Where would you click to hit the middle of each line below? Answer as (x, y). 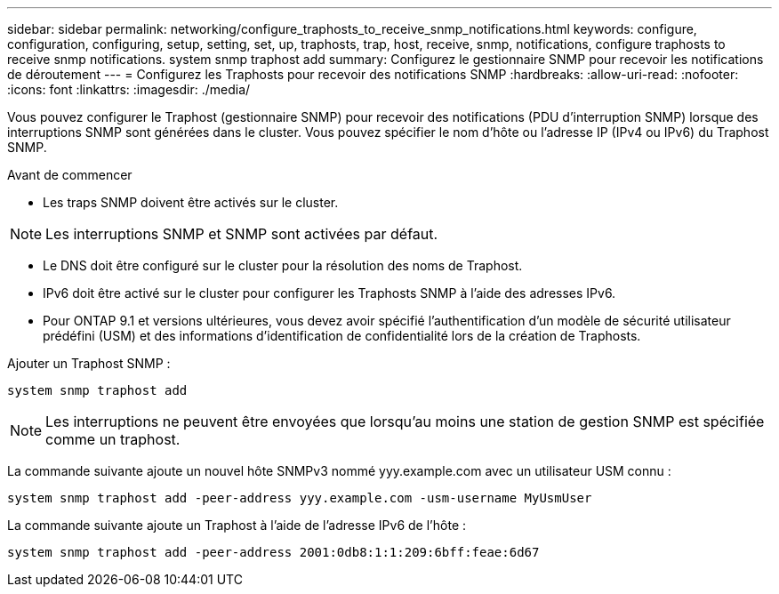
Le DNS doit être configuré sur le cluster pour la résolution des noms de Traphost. (283, 265)
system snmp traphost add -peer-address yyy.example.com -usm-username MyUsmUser (300, 498)
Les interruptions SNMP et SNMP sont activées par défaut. (242, 234)
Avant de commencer (70, 175)
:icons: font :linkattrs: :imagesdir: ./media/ (129, 89)
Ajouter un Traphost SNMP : (89, 363)
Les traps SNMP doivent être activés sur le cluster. (191, 202)
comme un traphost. (113, 439)
